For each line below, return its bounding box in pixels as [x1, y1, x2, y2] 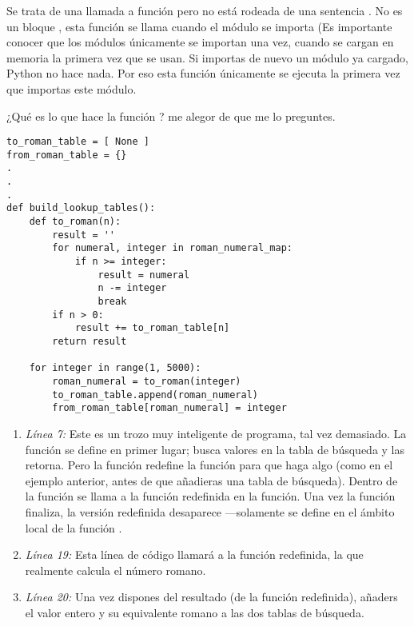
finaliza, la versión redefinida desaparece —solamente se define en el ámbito [25, 503, 395, 520]
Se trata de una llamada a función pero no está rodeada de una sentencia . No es [6, 2, 403, 18]
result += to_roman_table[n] [74, 322, 230, 334]
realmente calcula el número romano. [25, 561, 206, 578]
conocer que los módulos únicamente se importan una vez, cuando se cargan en [6, 34, 394, 50]
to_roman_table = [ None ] [6, 136, 149, 148]
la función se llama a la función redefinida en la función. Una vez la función [25, 488, 396, 504]
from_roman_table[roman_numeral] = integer [52, 402, 287, 414]
